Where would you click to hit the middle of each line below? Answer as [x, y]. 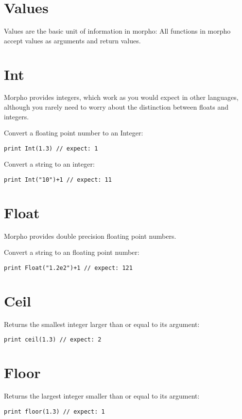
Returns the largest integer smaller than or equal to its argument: [102, 396]
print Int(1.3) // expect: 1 [51, 148]
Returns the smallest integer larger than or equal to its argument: [102, 324]
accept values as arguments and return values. [72, 40]
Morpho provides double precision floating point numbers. [90, 236]
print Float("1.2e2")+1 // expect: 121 [68, 268]
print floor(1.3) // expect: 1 [54, 411]
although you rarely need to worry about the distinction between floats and [116, 107]
